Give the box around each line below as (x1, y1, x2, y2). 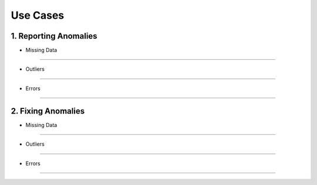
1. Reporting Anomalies (11, 31, 97, 41)
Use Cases (11, 9, 65, 22)
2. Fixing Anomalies (11, 106, 85, 116)
